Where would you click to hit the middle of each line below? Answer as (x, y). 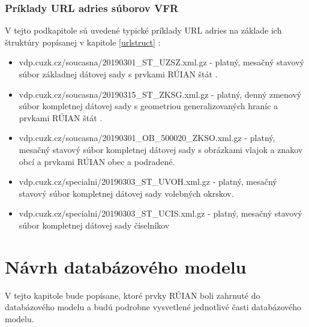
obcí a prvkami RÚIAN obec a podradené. (97, 161)
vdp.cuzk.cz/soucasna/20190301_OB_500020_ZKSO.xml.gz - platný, (147, 138)
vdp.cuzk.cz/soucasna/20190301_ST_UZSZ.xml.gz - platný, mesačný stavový (161, 62)
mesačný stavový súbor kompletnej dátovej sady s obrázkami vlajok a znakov (161, 149)
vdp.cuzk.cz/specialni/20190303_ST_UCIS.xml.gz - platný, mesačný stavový (160, 213)
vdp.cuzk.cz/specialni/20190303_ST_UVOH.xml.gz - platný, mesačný (148, 181)
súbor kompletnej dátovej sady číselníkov (94, 225)
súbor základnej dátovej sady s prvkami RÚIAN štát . (118, 74)
